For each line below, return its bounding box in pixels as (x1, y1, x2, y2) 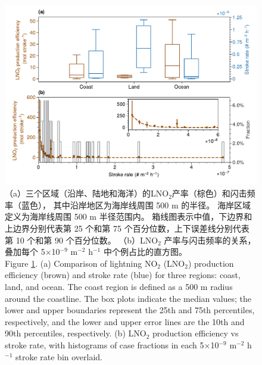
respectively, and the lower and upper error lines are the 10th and (5, 315, 245, 327)
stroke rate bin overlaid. (15, 350, 103, 363)
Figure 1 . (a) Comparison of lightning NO (5, 257, 158, 269)
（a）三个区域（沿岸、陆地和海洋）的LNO (5, 187, 169, 199)
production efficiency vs (152, 327, 239, 339)
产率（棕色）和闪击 (171, 187, 247, 199)
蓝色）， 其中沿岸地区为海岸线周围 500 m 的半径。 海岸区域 (21, 198, 251, 211)
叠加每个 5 (5, 245, 45, 258)
